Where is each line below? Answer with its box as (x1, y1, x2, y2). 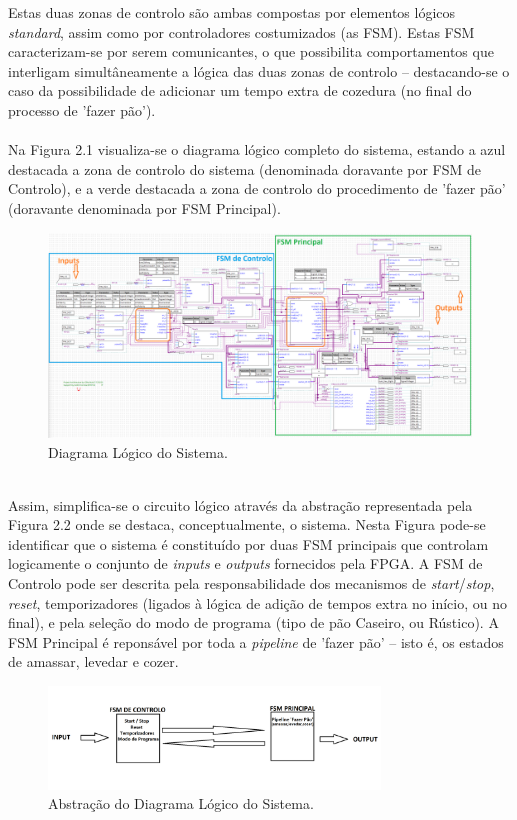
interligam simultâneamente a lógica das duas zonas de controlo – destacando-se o (8, 60, 510, 81)
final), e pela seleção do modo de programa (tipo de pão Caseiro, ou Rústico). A (8, 612, 499, 633)
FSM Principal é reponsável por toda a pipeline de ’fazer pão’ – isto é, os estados (8, 631, 504, 652)
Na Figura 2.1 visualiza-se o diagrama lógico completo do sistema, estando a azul (8, 139, 506, 160)
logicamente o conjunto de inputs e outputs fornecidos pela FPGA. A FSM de (8, 553, 483, 574)
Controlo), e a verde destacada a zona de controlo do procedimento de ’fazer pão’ (8, 178, 506, 199)
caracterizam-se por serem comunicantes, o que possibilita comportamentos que (8, 41, 494, 62)
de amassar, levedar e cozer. (8, 651, 179, 672)
